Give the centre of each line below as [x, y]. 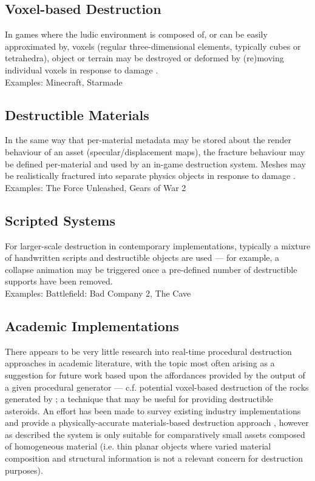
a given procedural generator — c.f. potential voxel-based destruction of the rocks [157, 387]
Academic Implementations [92, 325]
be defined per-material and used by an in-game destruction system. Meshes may [155, 163]
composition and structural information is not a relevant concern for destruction [154, 458]
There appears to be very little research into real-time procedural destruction [148, 351]
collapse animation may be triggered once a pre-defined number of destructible [151, 269]
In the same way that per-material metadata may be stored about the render [148, 140]
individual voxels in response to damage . [82, 69]
